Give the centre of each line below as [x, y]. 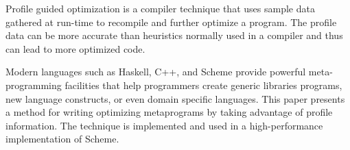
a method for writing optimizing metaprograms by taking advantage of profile [169, 112]
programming [34, 85]
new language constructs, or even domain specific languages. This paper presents [175, 98]
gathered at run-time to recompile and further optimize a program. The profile [171, 22]
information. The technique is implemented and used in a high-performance [164, 125]
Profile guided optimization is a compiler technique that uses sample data [160, 8]
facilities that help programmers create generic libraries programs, [203, 85]
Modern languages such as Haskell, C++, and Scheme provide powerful [156, 72]
